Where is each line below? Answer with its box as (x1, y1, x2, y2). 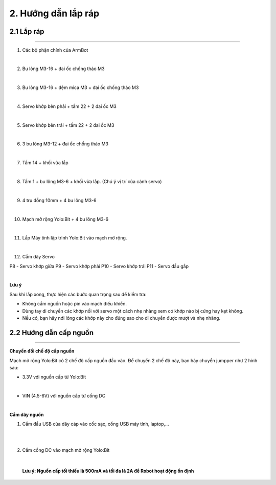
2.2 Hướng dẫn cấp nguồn (9, 328, 94, 337)
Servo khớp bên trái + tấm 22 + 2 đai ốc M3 (22, 122, 114, 128)
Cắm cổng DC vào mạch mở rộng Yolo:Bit (22, 447, 110, 453)
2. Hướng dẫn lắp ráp (9, 8, 100, 19)
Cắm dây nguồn (9, 412, 44, 418)
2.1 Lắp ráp (9, 27, 44, 36)
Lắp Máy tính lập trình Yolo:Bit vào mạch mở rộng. (22, 235, 127, 241)
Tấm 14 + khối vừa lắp (22, 160, 68, 166)
